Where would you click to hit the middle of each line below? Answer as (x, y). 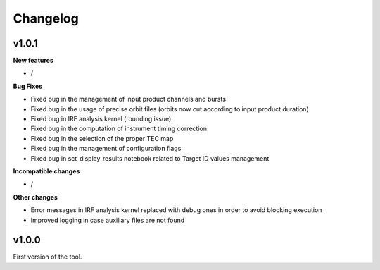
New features (33, 61)
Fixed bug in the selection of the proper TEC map (102, 138)
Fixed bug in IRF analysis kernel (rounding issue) (101, 119)
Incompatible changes (46, 171)
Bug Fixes (28, 86)
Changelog (46, 18)
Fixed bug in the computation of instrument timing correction (119, 129)
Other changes (35, 197)
